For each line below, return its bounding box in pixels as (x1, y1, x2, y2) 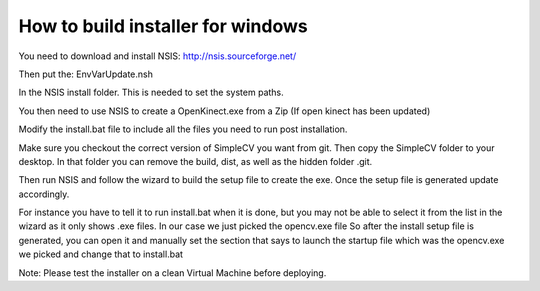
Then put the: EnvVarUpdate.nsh (18, 68, 154, 80)
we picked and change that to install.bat (18, 248, 184, 260)
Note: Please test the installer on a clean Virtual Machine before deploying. (18, 266, 327, 279)
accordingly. (18, 188, 70, 200)
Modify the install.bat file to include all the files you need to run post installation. (18, 123, 348, 135)
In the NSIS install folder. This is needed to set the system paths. (18, 86, 284, 99)
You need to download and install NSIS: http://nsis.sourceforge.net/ (18, 50, 297, 62)
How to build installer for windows (18, 15, 309, 37)
